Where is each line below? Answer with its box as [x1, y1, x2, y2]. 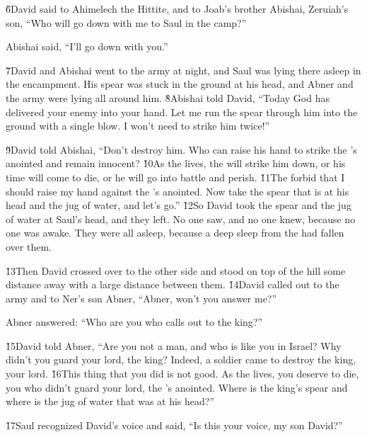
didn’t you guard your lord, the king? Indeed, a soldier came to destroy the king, [6, 352, 356, 367]
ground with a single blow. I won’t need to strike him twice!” [6, 118, 270, 133]
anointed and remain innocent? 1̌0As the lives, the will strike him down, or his [6, 156, 346, 171]
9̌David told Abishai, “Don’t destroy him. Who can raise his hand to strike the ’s [6, 142, 357, 157]
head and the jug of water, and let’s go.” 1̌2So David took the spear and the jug [6, 198, 351, 212]
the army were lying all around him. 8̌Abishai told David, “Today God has [6, 90, 330, 105]
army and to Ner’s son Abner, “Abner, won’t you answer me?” [6, 290, 277, 305]
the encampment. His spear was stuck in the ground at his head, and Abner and [6, 76, 354, 91]
